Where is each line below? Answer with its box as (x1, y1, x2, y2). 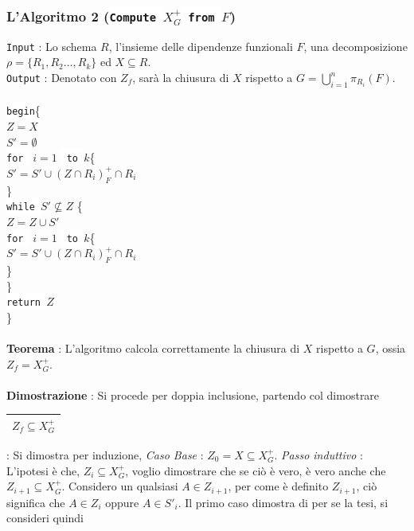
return (6, 297, 41, 309)
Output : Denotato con (6, 69, 117, 86)
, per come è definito (228, 478, 329, 494)
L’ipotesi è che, (6, 462, 80, 478)
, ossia (375, 340, 406, 357)
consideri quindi (6, 510, 84, 526)
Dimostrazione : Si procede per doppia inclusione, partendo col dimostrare (6, 386, 380, 403)
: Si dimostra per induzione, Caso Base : (6, 447, 204, 463)
